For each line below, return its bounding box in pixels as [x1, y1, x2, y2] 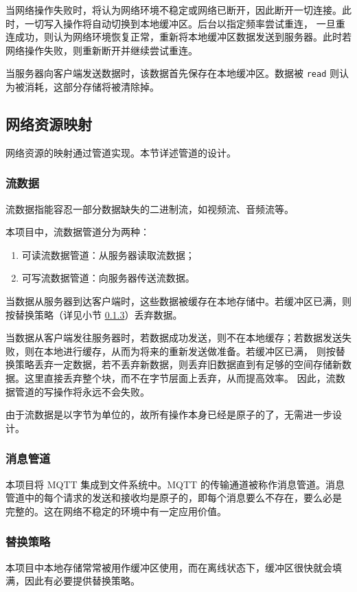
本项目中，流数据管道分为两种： [5, 225, 150, 239]
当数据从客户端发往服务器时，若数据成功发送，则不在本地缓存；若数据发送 [5, 330, 342, 345]
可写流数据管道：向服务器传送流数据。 [21, 271, 195, 285]
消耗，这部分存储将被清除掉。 [24, 80, 159, 94]
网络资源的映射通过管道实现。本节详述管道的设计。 [5, 145, 236, 159]
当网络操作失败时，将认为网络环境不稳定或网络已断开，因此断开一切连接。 [5, 3, 342, 16]
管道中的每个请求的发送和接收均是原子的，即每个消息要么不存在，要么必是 [5, 490, 342, 505]
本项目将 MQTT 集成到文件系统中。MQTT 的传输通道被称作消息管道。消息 [5, 477, 345, 491]
